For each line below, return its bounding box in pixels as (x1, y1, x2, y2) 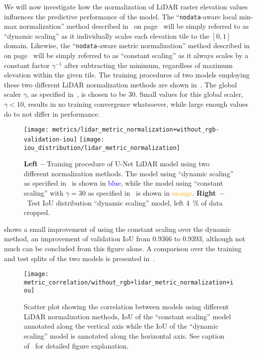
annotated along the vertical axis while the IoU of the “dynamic (24, 321, 219, 331)
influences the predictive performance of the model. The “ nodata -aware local (4, 11, 237, 21)
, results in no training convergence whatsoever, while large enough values (23, 99, 248, 109)
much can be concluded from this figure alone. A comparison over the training (4, 243, 242, 253)
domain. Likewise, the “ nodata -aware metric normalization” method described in (4, 40, 250, 51)
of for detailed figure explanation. (24, 340, 129, 351)
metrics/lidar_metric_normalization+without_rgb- (52, 126, 219, 134)
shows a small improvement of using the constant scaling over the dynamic (4, 223, 231, 234)
